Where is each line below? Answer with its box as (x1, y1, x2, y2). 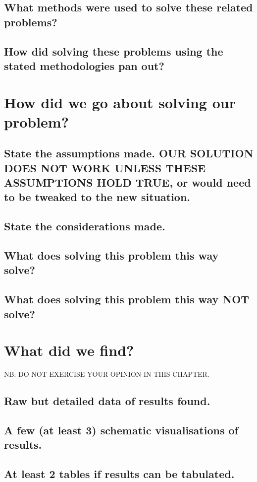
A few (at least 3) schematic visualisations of (4, 422, 238, 437)
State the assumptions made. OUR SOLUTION (4, 145, 254, 161)
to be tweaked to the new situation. (4, 189, 191, 205)
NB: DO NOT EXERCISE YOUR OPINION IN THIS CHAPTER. (4, 369, 209, 379)
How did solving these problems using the (4, 43, 223, 59)
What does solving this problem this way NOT (4, 291, 250, 307)
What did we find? (4, 340, 134, 360)
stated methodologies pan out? (4, 58, 164, 73)
